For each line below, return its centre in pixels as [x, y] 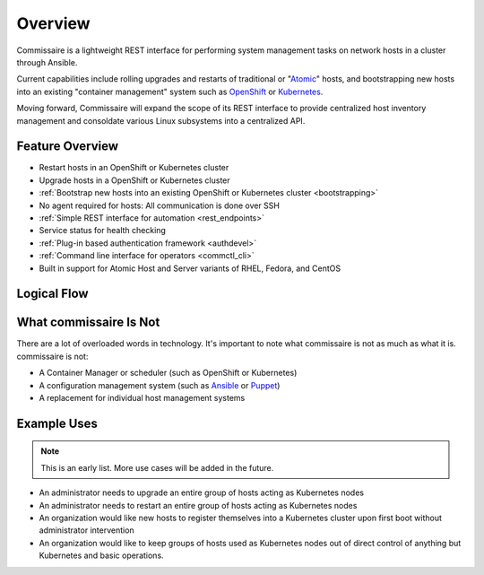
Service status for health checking [102, 231]
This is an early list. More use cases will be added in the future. [157, 467]
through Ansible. [47, 62]
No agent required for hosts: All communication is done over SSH [159, 205]
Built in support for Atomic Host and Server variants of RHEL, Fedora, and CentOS [190, 268]
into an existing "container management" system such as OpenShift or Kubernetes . [170, 91]
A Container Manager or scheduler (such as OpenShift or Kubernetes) [168, 373]
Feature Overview [68, 147]
